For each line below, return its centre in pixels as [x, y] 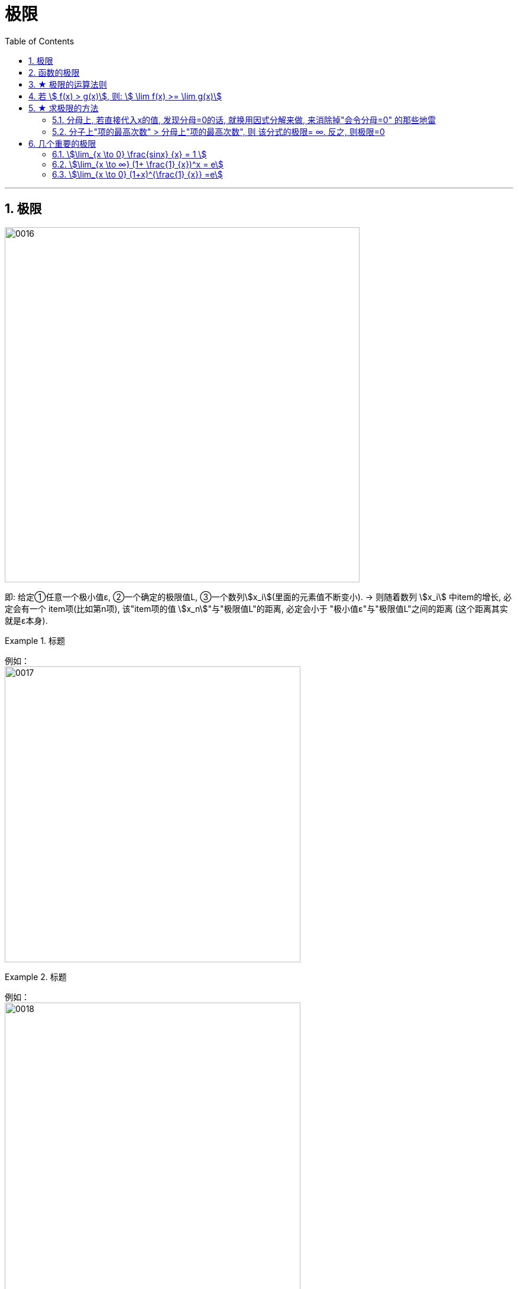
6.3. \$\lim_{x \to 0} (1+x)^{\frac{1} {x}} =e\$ [137, 174]
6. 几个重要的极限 [62, 143]
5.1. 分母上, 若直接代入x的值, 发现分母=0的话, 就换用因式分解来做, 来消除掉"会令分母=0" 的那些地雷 [244, 120]
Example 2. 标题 [36, 977]
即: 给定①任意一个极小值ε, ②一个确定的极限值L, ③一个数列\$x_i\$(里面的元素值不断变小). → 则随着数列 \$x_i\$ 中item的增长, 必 [258, 597]
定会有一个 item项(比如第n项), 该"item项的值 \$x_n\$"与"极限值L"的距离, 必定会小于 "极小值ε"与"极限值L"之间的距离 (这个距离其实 [256, 608]
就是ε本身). [26, 620]
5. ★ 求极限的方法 [64, 108]
